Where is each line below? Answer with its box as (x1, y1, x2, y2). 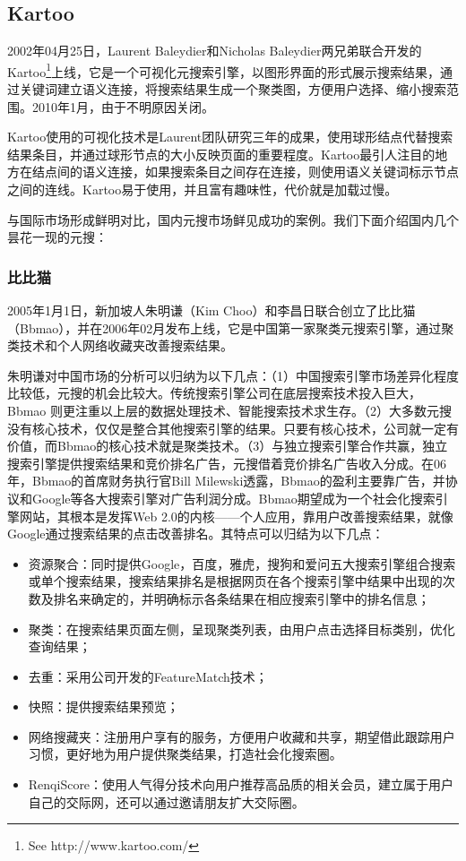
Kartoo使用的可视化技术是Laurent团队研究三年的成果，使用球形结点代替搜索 (7, 127, 453, 146)
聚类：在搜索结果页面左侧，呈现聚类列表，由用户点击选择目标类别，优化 (28, 619, 455, 638)
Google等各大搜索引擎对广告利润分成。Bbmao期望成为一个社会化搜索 (31, 488, 436, 507)
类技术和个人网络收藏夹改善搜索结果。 (7, 336, 233, 355)
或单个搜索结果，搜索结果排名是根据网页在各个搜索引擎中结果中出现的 (28, 572, 443, 590)
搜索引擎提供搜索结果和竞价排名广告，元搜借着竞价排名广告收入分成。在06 (7, 453, 446, 472)
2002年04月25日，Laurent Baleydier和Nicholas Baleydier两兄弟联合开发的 (7, 41, 422, 60)
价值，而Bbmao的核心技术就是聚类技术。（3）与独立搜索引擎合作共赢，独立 (7, 436, 448, 455)
